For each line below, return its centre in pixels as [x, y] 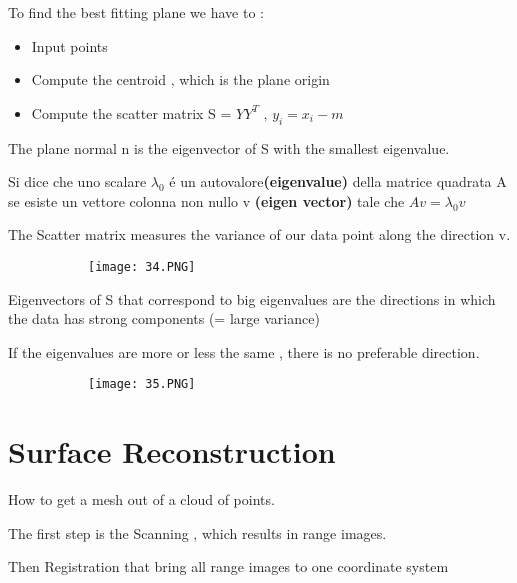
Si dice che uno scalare [77, 181]
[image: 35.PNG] [142, 384]
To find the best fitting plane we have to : [136, 12]
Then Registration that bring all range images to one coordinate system [228, 566]
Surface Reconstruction [172, 451]
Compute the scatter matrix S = [131, 112]
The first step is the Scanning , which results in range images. [197, 532]
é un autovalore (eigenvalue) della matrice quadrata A [338, 181]
